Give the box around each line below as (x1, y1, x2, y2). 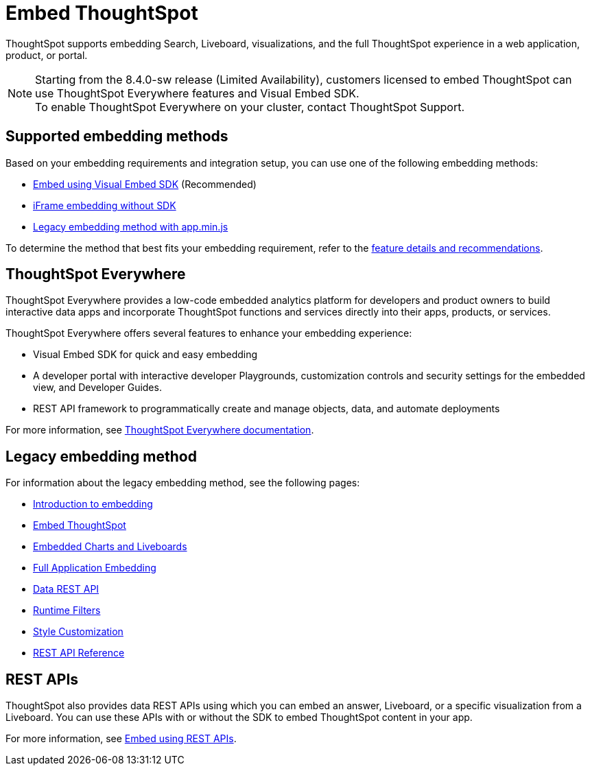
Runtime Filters (33, 604, 101, 617)
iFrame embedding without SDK (33, 199, 176, 211)
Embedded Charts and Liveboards (33, 541, 187, 553)
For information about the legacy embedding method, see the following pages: (5, 477, 360, 489)
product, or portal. (5, 49, 88, 61)
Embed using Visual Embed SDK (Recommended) (33, 178, 257, 190)
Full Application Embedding (33, 562, 156, 574)
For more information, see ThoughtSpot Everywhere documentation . (5, 424, 314, 436)
